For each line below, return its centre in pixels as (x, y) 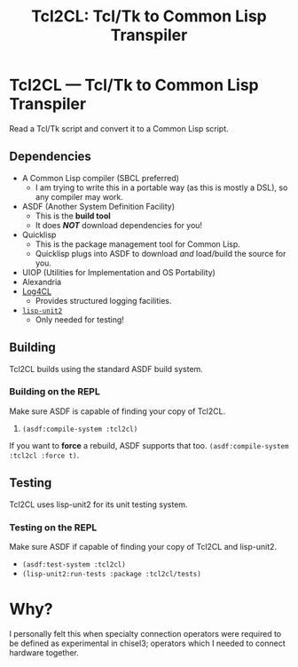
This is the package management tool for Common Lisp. (138, 244)
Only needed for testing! (79, 319)
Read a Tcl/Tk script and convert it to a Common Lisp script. (119, 128)
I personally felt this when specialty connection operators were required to (145, 633)
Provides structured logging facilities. (103, 300)
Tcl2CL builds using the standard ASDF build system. (106, 369)
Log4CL (36, 291)
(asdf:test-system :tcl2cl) (74, 564)
